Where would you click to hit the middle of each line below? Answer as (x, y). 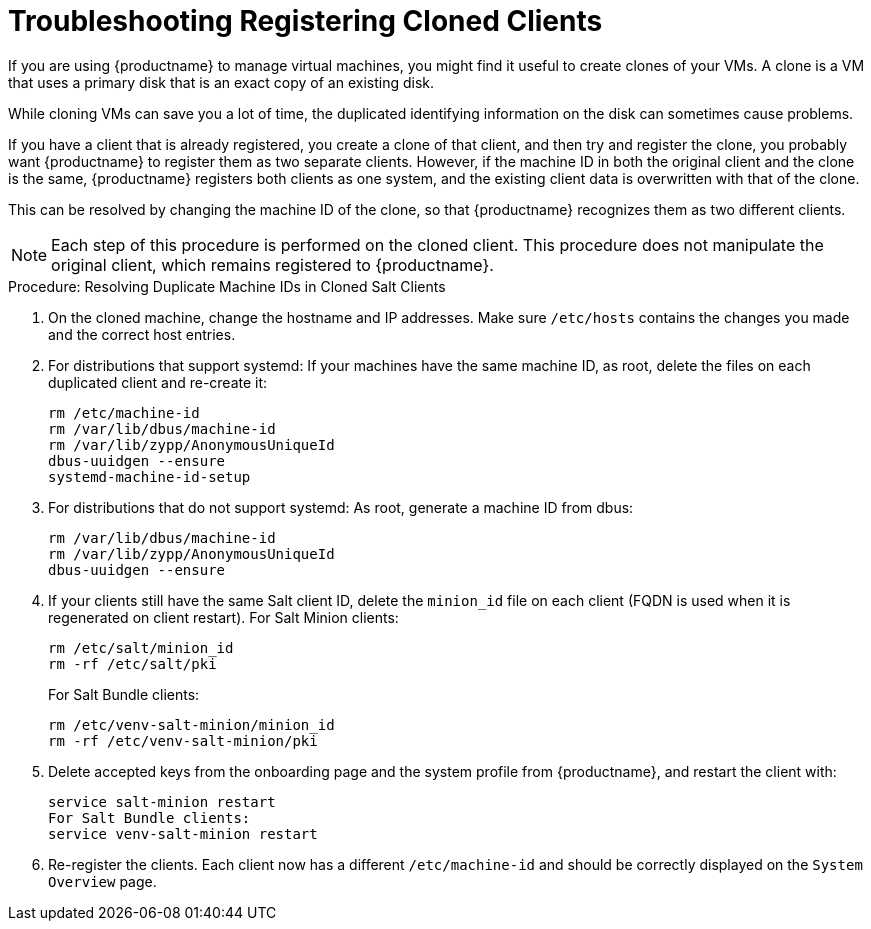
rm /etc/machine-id (124, 412)
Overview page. (102, 881)
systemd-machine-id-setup (149, 476)
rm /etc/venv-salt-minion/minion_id (191, 724)
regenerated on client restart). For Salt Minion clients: (223, 617)
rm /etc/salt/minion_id (141, 647)
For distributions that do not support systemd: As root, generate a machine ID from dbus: (341, 507)
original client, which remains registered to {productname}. (272, 264)
